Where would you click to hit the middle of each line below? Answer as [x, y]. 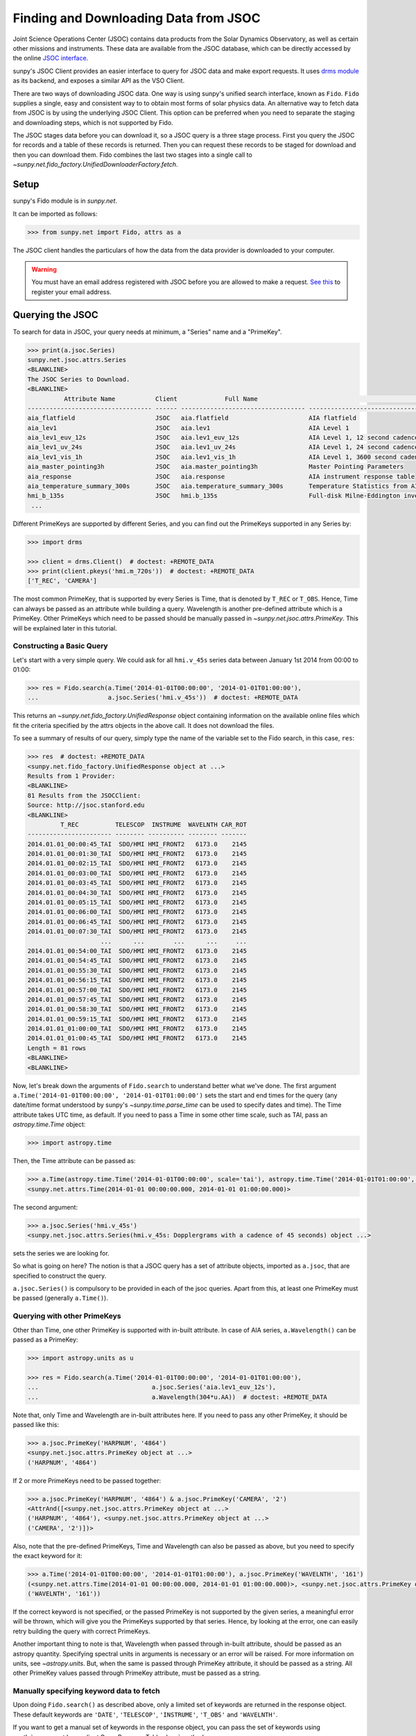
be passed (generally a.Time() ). [61, 1298]
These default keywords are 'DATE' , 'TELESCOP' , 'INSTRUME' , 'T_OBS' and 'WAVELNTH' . [145, 1714]
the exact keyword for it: [47, 1556]
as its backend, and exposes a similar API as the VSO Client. [99, 81]
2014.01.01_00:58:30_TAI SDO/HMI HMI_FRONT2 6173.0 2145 [137, 1009]
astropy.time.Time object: [49, 1124]
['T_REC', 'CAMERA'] [62, 581]
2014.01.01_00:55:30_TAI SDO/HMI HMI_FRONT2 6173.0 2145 [137, 970]
